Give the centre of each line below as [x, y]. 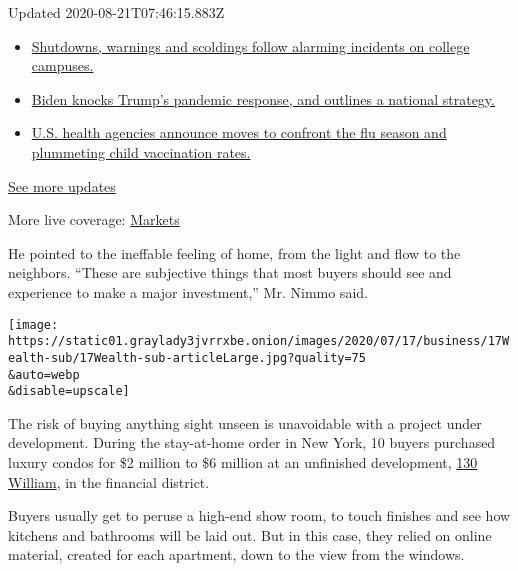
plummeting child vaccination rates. [141, 151]
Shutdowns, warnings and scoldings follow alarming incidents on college [250, 45]
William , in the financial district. [109, 481]
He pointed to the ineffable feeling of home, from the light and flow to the [234, 252]
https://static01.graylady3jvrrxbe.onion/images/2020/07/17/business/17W [259, 341]
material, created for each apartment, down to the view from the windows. [236, 554]
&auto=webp [44, 374]
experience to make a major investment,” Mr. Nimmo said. [188, 291]
